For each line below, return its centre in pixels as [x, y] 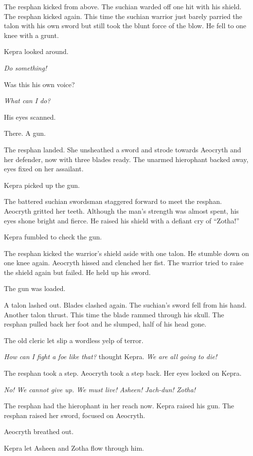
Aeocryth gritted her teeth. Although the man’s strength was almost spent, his [121, 210]
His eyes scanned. [30, 117]
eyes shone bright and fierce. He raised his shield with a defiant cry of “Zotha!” [122, 220]
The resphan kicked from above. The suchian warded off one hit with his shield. [123, 6]
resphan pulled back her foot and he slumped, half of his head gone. [105, 324]
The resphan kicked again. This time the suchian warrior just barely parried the [123, 16]
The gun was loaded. [35, 288]
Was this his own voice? [39, 84]
